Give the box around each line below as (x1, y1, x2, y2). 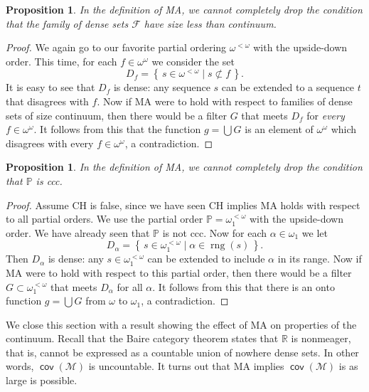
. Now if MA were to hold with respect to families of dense (97, 93, 353, 108)
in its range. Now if (277, 251, 362, 266)
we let (301, 225, 328, 240)
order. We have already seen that (6, 225, 150, 240)
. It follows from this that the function (33, 122, 201, 137)
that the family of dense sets (6, 16, 129, 31)
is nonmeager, (291, 331, 351, 346)
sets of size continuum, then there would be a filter (6, 107, 228, 122)
